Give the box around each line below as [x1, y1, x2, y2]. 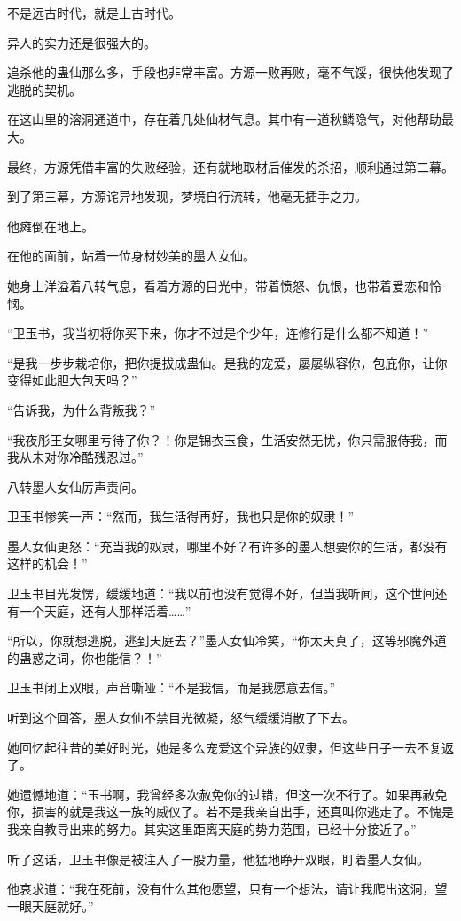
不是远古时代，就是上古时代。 [7, 4, 181, 21]
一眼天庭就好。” [7, 896, 94, 915]
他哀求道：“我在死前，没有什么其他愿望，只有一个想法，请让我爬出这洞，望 [7, 879, 448, 898]
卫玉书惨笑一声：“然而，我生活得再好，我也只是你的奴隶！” [7, 507, 355, 526]
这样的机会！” [7, 554, 88, 573]
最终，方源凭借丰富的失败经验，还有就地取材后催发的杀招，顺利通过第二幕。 [7, 157, 454, 176]
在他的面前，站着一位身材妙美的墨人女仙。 [7, 246, 255, 265]
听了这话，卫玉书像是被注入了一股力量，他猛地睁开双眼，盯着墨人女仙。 [7, 849, 429, 868]
